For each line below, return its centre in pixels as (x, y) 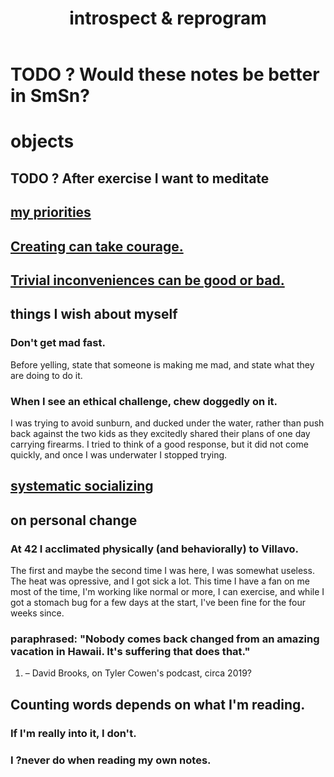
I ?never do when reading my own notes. (111, 760)
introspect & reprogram (168, 18)
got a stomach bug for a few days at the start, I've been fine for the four (158, 602)
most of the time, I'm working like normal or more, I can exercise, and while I (167, 591)
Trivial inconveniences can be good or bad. (147, 280)
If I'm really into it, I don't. (73, 733)
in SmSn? (50, 96)
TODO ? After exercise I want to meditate (140, 178)
